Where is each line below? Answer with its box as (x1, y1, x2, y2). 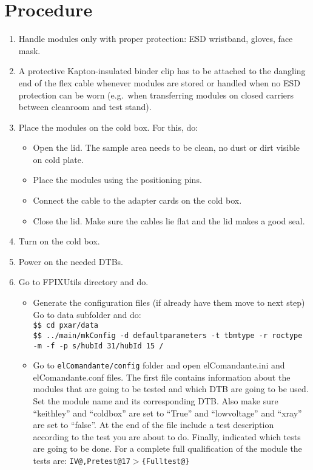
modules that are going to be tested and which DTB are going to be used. (33, 382, 309, 395)
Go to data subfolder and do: (33, 308, 141, 320)
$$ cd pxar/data (33, 321, 98, 330)
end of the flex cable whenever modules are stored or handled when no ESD (18, 76, 301, 89)
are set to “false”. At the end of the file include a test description (33, 418, 274, 431)
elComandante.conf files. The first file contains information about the (33, 370, 291, 383)
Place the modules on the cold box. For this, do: (18, 120, 198, 133)
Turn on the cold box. (18, 235, 100, 247)
